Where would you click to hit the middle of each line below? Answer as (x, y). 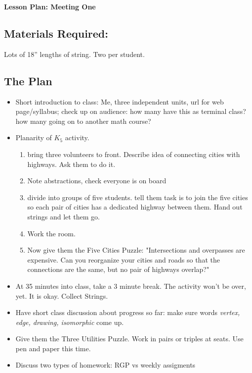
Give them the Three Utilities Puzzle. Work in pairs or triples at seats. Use (129, 339)
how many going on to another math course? (83, 121)
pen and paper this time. (53, 348)
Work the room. (51, 233)
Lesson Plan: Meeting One (50, 6)
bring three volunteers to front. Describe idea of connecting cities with (134, 154)
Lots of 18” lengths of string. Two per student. (74, 54)
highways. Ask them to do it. (71, 164)
